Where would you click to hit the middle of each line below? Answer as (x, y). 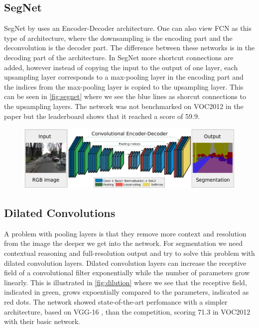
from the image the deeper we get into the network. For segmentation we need (124, 243)
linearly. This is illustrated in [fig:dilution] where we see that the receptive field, (126, 282)
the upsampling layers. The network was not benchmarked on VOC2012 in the (124, 106)
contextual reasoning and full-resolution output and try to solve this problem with (129, 253)
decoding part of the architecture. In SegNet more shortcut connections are (119, 57)
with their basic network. (42, 321)
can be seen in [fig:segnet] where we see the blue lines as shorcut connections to (125, 96)
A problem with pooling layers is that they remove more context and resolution (125, 233)
